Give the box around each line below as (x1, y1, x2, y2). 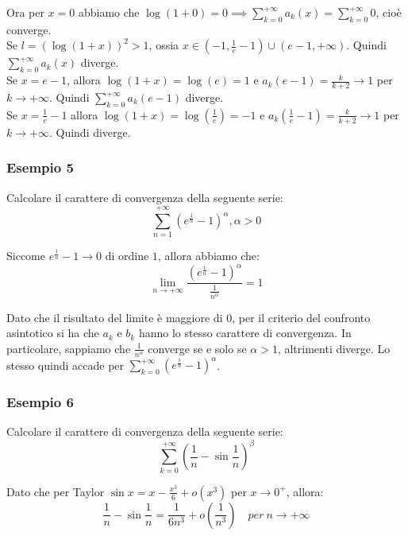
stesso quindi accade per (6, 356, 125, 373)
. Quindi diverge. (48, 123, 131, 140)
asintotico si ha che (6, 324, 99, 341)
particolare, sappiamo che (6, 340, 131, 356)
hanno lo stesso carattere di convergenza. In (138, 324, 352, 341)
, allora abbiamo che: (157, 247, 260, 264)
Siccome (6, 247, 45, 264)
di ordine (105, 247, 149, 264)
